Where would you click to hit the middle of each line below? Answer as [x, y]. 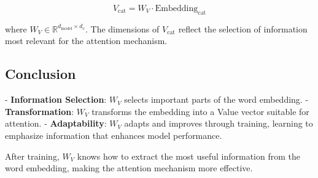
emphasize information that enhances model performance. [114, 135]
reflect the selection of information [243, 28]
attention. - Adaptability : [56, 123]
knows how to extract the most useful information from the [188, 156]
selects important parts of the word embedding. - [216, 99]
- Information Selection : [56, 99]
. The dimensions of [122, 28]
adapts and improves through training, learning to [219, 123]
